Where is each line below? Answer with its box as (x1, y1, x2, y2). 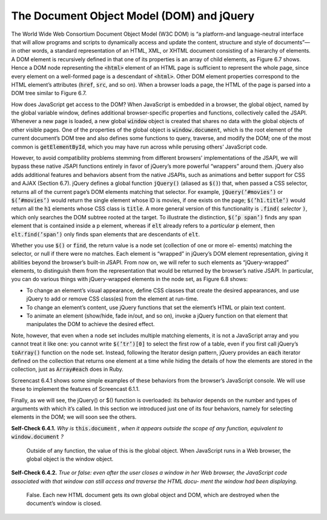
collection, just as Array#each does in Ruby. (11, 365, 124, 373)
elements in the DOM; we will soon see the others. (11, 413, 137, 421)
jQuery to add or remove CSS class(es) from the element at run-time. (26, 295, 199, 302)
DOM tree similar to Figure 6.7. (11, 90, 87, 97)
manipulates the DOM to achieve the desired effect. (26, 321, 155, 328)
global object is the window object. (26, 455, 114, 462)
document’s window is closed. (26, 500, 102, 507)
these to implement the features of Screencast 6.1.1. (11, 385, 140, 393)
